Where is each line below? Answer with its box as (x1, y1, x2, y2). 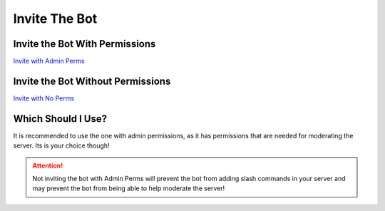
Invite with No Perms (13, 93, 75, 103)
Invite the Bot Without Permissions (13, 75, 171, 87)
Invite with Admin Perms (13, 57, 85, 66)
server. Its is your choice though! (13, 141, 110, 150)
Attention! (32, 161, 63, 170)
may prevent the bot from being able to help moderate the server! (32, 184, 225, 192)
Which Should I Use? (13, 113, 107, 125)
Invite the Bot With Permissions (13, 38, 156, 50)
